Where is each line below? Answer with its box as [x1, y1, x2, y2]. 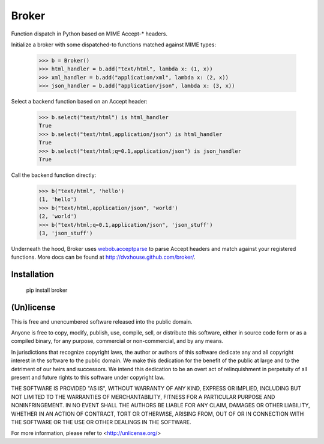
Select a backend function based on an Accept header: [11, 98, 148, 105]
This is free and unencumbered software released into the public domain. [11, 318, 193, 325]
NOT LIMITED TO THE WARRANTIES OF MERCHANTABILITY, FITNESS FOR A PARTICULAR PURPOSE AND [11, 393, 275, 400]
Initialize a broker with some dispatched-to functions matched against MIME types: [11, 41, 216, 48]
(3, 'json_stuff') [38, 229, 93, 236]
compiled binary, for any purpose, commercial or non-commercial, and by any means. [11, 338, 224, 345]
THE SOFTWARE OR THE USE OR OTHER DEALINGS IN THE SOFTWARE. [11, 418, 191, 425]
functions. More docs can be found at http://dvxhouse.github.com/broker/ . [11, 253, 196, 261]
